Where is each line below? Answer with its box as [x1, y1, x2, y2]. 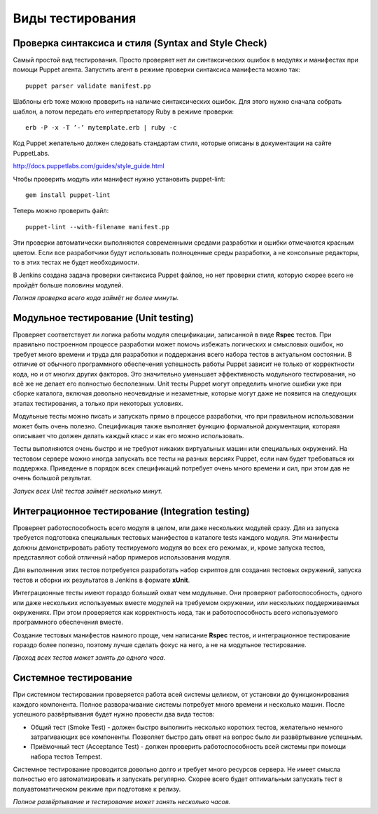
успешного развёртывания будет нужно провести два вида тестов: [13, 710, 215, 719]
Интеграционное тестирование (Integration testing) [13, 505, 250, 517]
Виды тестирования [13, 11, 136, 26]
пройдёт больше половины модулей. [13, 280, 124, 289]
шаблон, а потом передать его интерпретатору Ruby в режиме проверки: [13, 107, 234, 116]
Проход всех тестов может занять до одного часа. [13, 653, 166, 662]
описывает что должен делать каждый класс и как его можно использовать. [13, 431, 244, 440]
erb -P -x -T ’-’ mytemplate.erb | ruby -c [25, 123, 177, 132]
